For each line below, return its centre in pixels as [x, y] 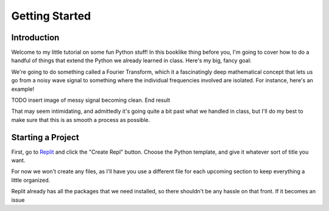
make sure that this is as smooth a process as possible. [81, 120]
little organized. [31, 180]
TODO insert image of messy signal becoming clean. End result [91, 100]
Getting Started [51, 16]
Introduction [35, 38]
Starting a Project [45, 137]
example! [23, 89]
